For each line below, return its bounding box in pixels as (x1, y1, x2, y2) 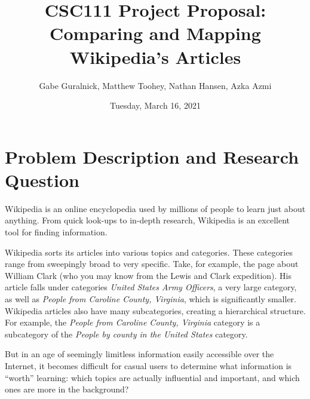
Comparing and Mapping (50, 21, 261, 45)
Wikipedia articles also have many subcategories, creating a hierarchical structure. (5, 304, 306, 317)
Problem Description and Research (5, 144, 299, 168)
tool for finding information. (5, 226, 108, 238)
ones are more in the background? (5, 383, 129, 395)
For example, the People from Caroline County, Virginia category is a (5, 316, 260, 329)
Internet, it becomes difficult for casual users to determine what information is (5, 359, 292, 372)
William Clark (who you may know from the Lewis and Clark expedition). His (5, 269, 291, 281)
